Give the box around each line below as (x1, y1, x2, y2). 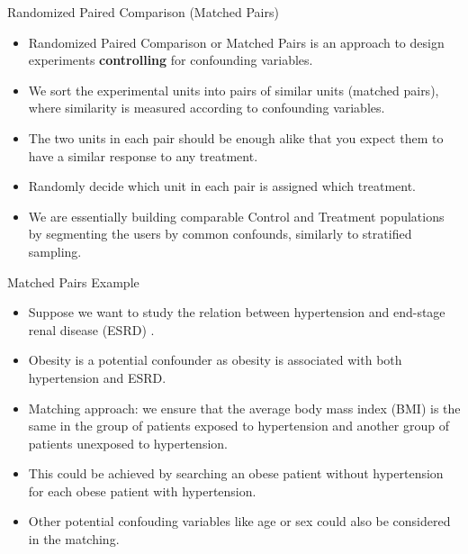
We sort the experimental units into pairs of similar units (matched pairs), (28, 80, 439, 99)
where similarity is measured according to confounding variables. (28, 98, 385, 117)
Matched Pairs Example (7, 272, 139, 291)
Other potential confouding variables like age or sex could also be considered (28, 512, 451, 531)
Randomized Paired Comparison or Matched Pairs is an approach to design (28, 32, 445, 51)
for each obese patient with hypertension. (28, 481, 256, 500)
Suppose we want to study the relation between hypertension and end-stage (28, 303, 445, 322)
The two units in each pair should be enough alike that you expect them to (28, 128, 444, 147)
